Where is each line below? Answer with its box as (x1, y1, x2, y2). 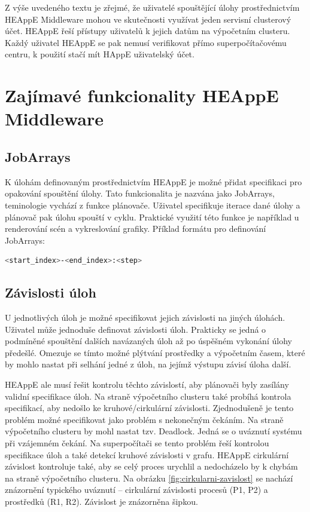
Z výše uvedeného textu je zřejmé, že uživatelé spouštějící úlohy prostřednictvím (5, 1, 300, 13)
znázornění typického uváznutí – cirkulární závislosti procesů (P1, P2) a (5, 483, 268, 496)
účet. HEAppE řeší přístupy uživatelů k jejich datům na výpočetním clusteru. (5, 24, 290, 37)
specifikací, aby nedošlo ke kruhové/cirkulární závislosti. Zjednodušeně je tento (5, 401, 294, 414)
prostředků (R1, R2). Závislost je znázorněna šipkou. (5, 495, 198, 507)
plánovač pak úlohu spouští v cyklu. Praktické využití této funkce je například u (5, 210, 299, 223)
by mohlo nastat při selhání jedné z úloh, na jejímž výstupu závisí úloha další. (5, 358, 291, 370)
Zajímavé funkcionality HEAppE (5, 83, 279, 108)
